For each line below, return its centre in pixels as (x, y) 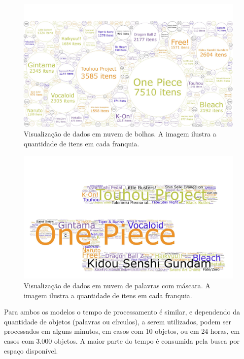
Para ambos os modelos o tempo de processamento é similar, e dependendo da (122, 312)
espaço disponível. (31, 350)
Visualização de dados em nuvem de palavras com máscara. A (117, 286)
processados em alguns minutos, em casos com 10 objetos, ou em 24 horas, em (122, 331)
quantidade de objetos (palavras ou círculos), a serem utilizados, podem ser (118, 321)
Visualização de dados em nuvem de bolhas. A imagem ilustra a (120, 134)
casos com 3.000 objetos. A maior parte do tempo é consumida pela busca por (122, 341)
